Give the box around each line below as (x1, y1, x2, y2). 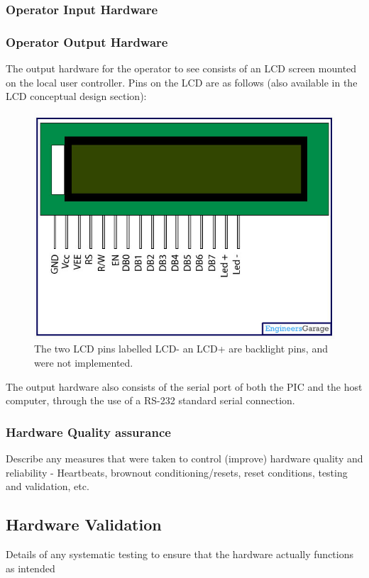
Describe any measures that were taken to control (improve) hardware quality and (6, 451, 363, 466)
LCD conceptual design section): (6, 89, 147, 104)
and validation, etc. (6, 479, 89, 494)
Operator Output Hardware (6, 33, 168, 50)
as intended (6, 560, 55, 575)
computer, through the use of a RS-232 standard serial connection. (6, 393, 295, 408)
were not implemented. (34, 355, 133, 370)
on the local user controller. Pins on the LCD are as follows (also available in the (6, 74, 358, 89)
